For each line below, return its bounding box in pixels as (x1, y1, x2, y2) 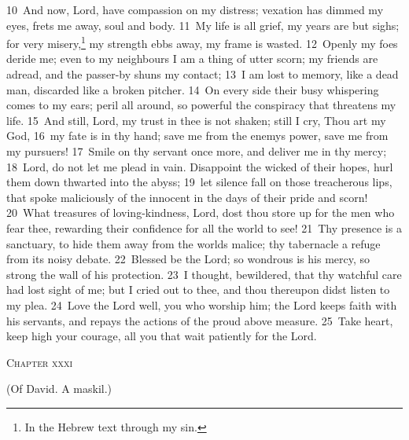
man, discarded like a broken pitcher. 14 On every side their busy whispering (6, 81, 379, 97)
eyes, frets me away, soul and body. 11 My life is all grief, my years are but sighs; (6, 16, 400, 33)
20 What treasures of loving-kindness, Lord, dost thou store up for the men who (6, 204, 395, 221)
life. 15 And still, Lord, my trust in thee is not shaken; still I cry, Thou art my (6, 112, 386, 128)
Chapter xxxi (6, 354, 73, 370)
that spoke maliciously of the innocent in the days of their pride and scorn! (6, 189, 368, 205)
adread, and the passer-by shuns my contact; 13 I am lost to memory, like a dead (6, 66, 399, 82)
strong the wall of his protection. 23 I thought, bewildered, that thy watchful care (6, 266, 402, 282)
